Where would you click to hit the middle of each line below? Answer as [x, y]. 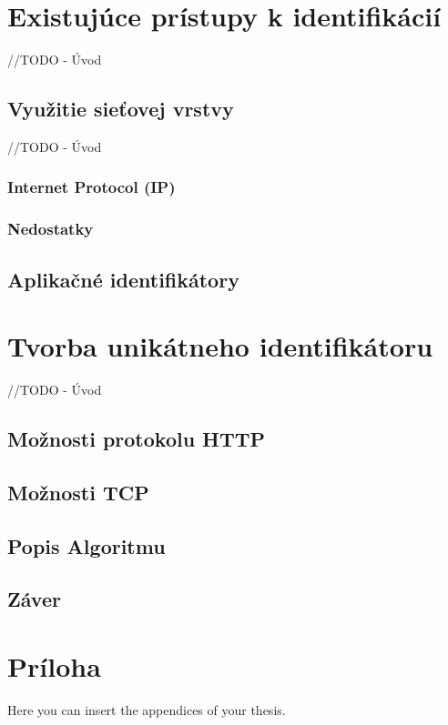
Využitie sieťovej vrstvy [121, 109]
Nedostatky [51, 229]
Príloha [54, 666]
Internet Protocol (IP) [92, 187]
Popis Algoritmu [87, 545]
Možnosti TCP [78, 492]
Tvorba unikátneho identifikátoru [220, 346]
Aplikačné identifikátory [123, 279]
